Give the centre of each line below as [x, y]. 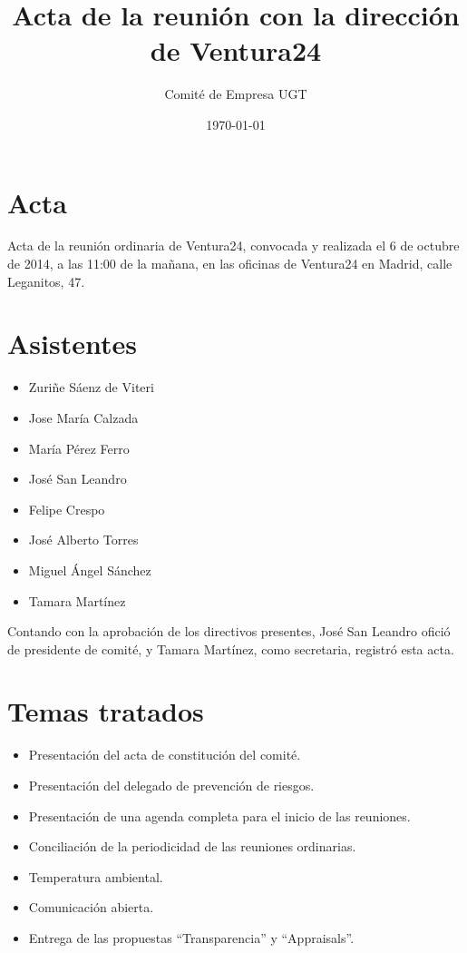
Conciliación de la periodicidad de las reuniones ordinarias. [192, 846]
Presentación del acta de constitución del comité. [165, 755]
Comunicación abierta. [91, 907]
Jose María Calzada [83, 417]
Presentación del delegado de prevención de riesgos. [171, 785]
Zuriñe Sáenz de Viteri [91, 387]
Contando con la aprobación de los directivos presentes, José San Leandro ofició [229, 631]
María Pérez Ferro [79, 448]
